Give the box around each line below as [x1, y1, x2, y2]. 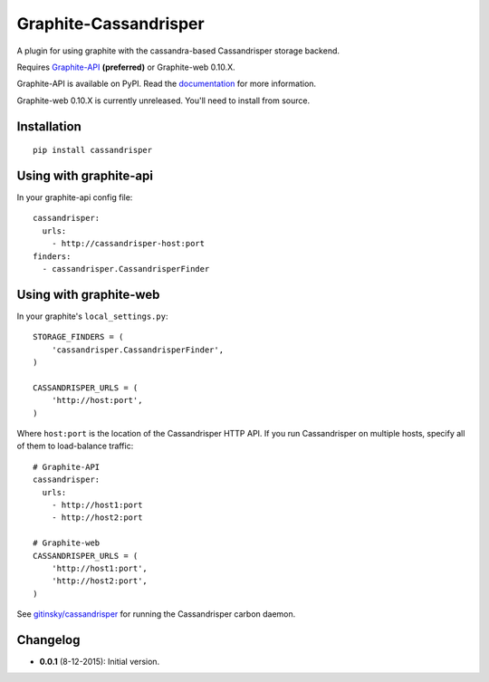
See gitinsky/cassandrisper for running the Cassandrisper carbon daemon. [16, 609, 296, 620]
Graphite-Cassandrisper [16, 14, 205, 34]
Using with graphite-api [16, 168, 154, 183]
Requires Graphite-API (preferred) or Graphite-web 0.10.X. [16, 62, 235, 72]
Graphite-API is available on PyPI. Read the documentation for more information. [16, 78, 317, 90]
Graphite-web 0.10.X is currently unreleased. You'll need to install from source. [16, 95, 311, 106]
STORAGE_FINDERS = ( [33, 331, 124, 342]
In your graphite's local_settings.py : [16, 311, 168, 322]
